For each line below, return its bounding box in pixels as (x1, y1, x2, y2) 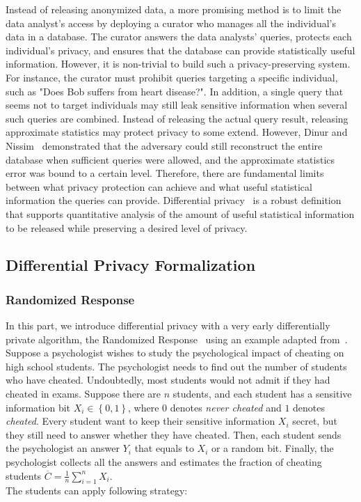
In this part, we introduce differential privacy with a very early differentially (6, 318, 330, 333)
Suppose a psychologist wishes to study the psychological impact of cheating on (6, 345, 344, 360)
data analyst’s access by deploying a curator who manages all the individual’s (6, 15, 336, 30)
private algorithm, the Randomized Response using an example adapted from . (6, 331, 348, 346)
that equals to (134, 441, 194, 455)
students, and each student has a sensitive (173, 386, 352, 401)
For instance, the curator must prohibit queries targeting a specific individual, (6, 70, 338, 84)
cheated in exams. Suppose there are (6, 386, 161, 401)
